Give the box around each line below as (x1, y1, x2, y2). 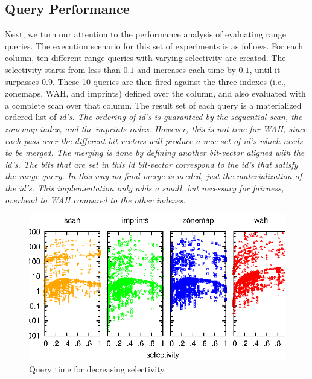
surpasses (5, 75, 39, 88)
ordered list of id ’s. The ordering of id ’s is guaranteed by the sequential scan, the (5, 110, 302, 123)
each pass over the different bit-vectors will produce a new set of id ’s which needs (5, 134, 303, 147)
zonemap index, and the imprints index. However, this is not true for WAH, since (5, 122, 307, 135)
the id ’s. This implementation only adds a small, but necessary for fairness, (5, 181, 284, 194)
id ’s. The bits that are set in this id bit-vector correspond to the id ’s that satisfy (5, 158, 298, 170)
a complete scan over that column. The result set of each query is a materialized (5, 98, 302, 111)
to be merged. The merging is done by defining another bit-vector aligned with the (5, 146, 305, 159)
